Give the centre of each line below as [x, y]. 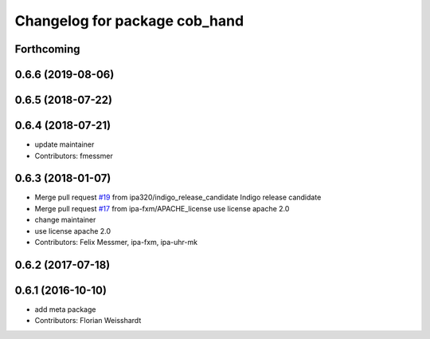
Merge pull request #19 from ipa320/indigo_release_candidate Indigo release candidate [178, 197]
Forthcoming [47, 49]
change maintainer [65, 220]
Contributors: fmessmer [74, 156]
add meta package [65, 309]
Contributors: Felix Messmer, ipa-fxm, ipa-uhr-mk [116, 242]
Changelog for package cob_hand [129, 21]
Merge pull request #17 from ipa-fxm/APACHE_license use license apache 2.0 [162, 208]
